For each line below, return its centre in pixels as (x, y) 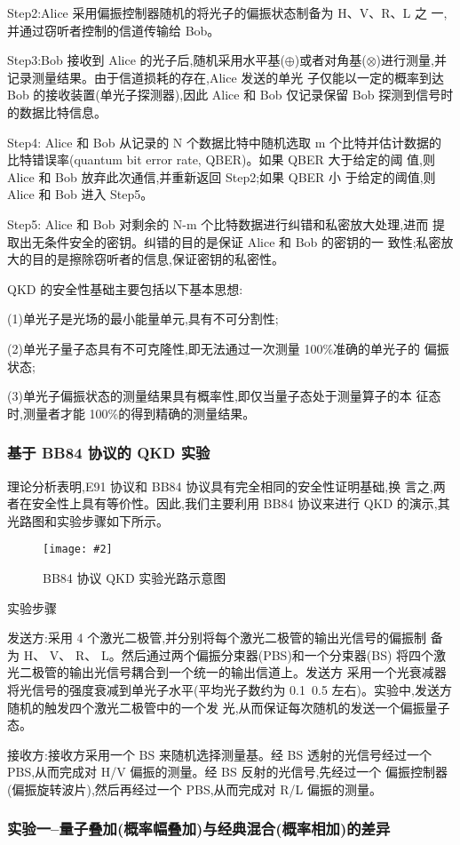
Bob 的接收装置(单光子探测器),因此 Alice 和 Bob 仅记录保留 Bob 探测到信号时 (230, 95)
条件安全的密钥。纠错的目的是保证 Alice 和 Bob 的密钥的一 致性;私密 (242, 241)
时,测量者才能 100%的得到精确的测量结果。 (131, 413)
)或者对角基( (330, 60)
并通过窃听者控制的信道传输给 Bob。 (114, 30)
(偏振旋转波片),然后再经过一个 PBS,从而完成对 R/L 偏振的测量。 (194, 789)
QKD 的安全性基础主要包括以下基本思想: (125, 288)
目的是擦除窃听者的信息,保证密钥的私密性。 (158, 259)
